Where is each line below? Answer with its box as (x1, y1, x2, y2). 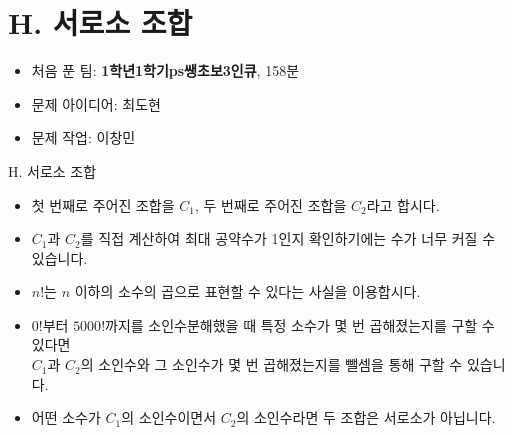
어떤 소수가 (31, 407, 101, 428)
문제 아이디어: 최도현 (31, 93, 161, 114)
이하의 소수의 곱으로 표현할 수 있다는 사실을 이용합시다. (74, 281, 421, 302)
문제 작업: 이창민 (31, 127, 136, 148)
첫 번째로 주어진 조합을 (31, 194, 175, 215)
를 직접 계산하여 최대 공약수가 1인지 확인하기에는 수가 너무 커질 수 (80, 228, 496, 249)
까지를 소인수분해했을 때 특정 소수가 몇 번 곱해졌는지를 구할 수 (105, 314, 495, 335)
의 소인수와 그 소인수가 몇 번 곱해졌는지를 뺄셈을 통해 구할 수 (80, 354, 463, 375)
